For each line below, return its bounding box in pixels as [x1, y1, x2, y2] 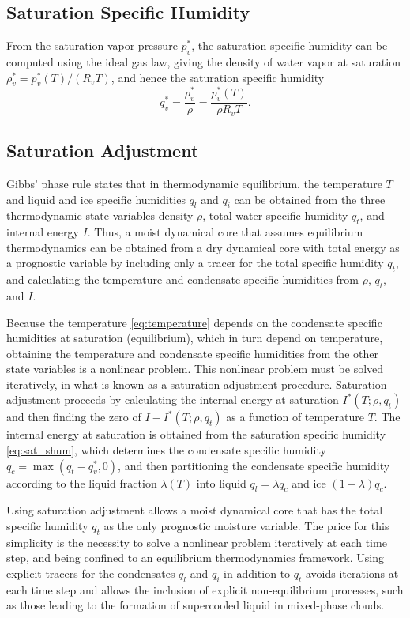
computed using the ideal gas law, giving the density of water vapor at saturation [6, 54, 401, 70]
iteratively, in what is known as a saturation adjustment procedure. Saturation [6, 375, 387, 392]
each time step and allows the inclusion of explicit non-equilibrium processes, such [6, 581, 404, 597]
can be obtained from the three [234, 190, 386, 207]
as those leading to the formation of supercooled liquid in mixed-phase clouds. [6, 597, 385, 613]
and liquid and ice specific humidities [6, 190, 186, 207]
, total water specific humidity [202, 207, 348, 224]
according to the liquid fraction [6, 474, 157, 491]
